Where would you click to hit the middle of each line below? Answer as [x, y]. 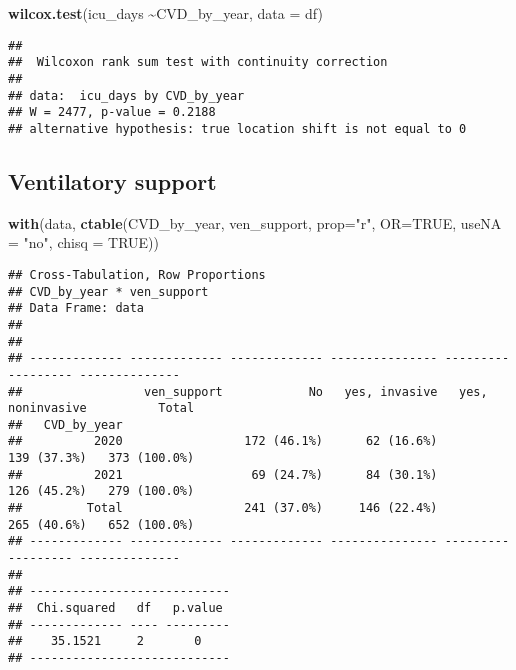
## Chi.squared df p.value [115, 608]
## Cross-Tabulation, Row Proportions [137, 274]
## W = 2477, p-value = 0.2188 [112, 112]
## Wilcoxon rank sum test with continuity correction [198, 62]
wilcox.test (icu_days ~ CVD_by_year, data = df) [165, 13]
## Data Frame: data [76, 308]
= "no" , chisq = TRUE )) [84, 242]
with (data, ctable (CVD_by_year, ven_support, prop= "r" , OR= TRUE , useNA [255, 222]
